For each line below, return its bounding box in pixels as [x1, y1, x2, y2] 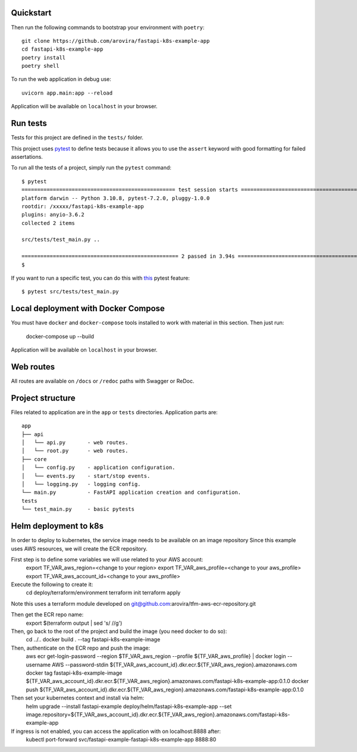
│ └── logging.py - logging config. [21, 481, 141, 488]
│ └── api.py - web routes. [21, 439, 129, 446]
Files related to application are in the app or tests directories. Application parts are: [11, 408, 218, 416]
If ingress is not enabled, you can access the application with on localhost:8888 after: [11, 728, 221, 735]
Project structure [11, 393, 76, 403]
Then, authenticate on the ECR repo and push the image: [11, 644, 151, 651]
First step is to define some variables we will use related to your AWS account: [11, 556, 203, 563]
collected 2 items [21, 220, 76, 226]
